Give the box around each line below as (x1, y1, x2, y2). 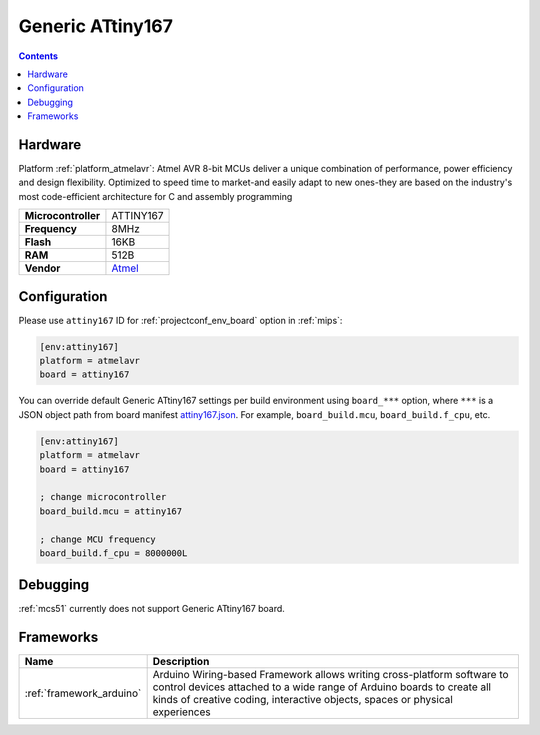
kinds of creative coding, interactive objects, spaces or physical (152, 693, 454, 707)
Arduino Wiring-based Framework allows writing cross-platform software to (152, 668, 509, 682)
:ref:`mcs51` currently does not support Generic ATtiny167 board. (18, 603, 285, 615)
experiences (152, 705, 211, 719)
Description (152, 655, 210, 669)
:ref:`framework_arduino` (24, 686, 142, 700)
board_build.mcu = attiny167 (39, 505, 183, 517)
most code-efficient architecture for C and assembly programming (18, 190, 293, 202)
